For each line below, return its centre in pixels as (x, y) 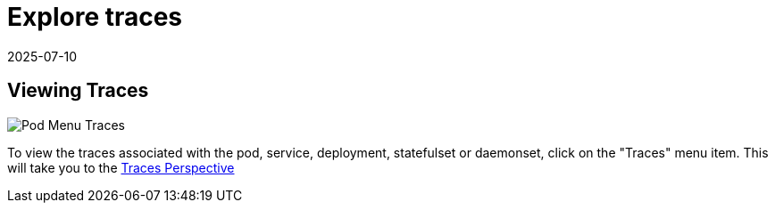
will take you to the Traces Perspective (121, 167)
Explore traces (95, 17)
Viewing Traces (78, 91)
